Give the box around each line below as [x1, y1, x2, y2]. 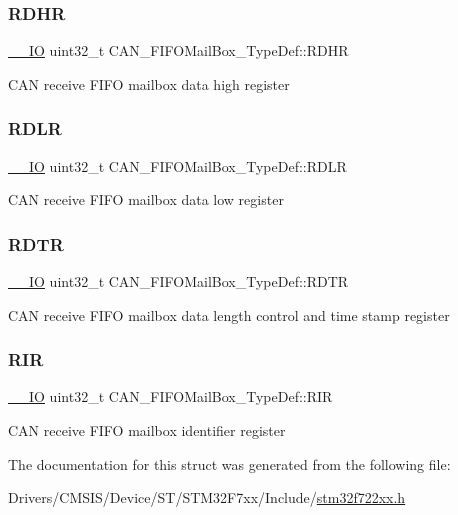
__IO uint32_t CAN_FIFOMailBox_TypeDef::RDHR [8, 40, 349, 61]
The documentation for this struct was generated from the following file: [8, 453, 451, 474]
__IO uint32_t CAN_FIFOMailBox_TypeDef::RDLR [8, 155, 347, 176]
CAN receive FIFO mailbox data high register [8, 73, 290, 94]
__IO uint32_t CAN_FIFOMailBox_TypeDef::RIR [8, 386, 333, 407]
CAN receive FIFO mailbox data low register [8, 189, 284, 210]
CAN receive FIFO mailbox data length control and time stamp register [8, 304, 450, 325]
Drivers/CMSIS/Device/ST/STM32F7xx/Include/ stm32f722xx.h [8, 487, 406, 508]
